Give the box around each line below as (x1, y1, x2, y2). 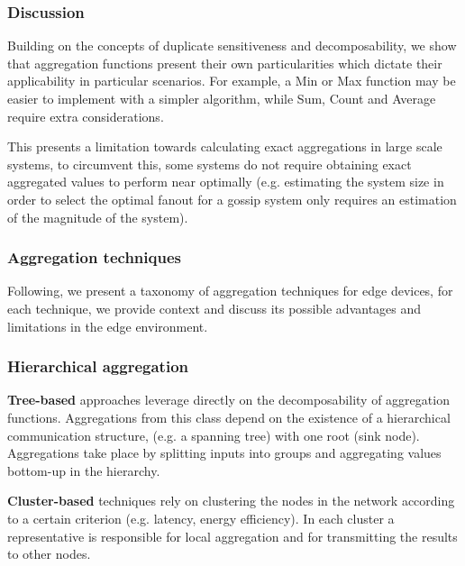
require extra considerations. (7, 106, 164, 125)
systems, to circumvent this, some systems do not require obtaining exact (7, 154, 412, 173)
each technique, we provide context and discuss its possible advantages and (7, 298, 422, 317)
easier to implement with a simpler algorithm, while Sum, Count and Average (7, 89, 436, 107)
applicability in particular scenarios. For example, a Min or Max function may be (7, 71, 456, 90)
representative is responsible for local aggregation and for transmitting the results (7, 526, 458, 545)
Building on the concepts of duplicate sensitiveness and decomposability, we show (7, 36, 457, 55)
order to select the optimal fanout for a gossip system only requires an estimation (7, 189, 457, 208)
